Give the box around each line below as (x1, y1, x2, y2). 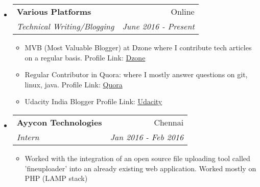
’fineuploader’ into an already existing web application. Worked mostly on (25, 163, 256, 173)
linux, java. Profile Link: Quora (25, 79, 123, 89)
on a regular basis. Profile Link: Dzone (25, 52, 146, 63)
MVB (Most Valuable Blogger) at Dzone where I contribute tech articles (25, 42, 252, 52)
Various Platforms (16, 6, 91, 17)
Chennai (154, 116, 184, 128)
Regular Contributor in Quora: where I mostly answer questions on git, (25, 69, 248, 80)
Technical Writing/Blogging (16, 20, 114, 32)
